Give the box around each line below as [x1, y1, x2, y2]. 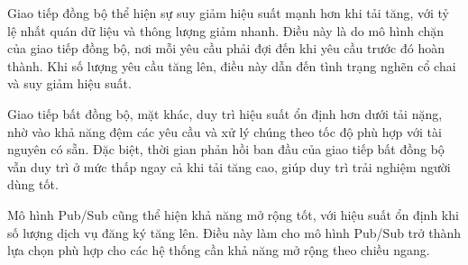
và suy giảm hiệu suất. [7, 74, 132, 93]
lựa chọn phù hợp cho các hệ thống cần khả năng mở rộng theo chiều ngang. [7, 241, 430, 260]
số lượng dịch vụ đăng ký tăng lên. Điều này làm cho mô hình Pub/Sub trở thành [7, 223, 462, 242]
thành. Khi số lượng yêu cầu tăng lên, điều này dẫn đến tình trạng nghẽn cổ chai [7, 56, 456, 75]
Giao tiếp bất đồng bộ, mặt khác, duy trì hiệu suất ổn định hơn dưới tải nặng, [7, 104, 443, 123]
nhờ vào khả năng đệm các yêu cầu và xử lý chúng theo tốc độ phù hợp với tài [7, 122, 442, 141]
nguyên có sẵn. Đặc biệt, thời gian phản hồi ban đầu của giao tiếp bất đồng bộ [7, 140, 445, 159]
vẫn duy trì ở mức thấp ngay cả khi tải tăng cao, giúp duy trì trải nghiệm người [7, 157, 451, 176]
